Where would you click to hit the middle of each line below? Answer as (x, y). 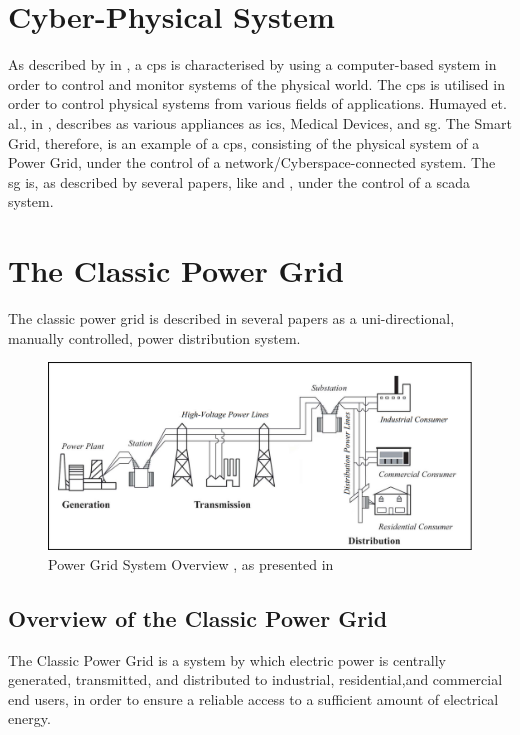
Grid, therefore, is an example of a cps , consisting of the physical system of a (244, 142)
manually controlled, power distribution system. (154, 337)
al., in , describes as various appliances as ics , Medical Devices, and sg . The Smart (260, 122)
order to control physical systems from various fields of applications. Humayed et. (257, 103)
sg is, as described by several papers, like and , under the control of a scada (239, 181)
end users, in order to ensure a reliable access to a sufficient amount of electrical (253, 698)
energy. (29, 718)
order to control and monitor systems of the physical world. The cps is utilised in (256, 83)
